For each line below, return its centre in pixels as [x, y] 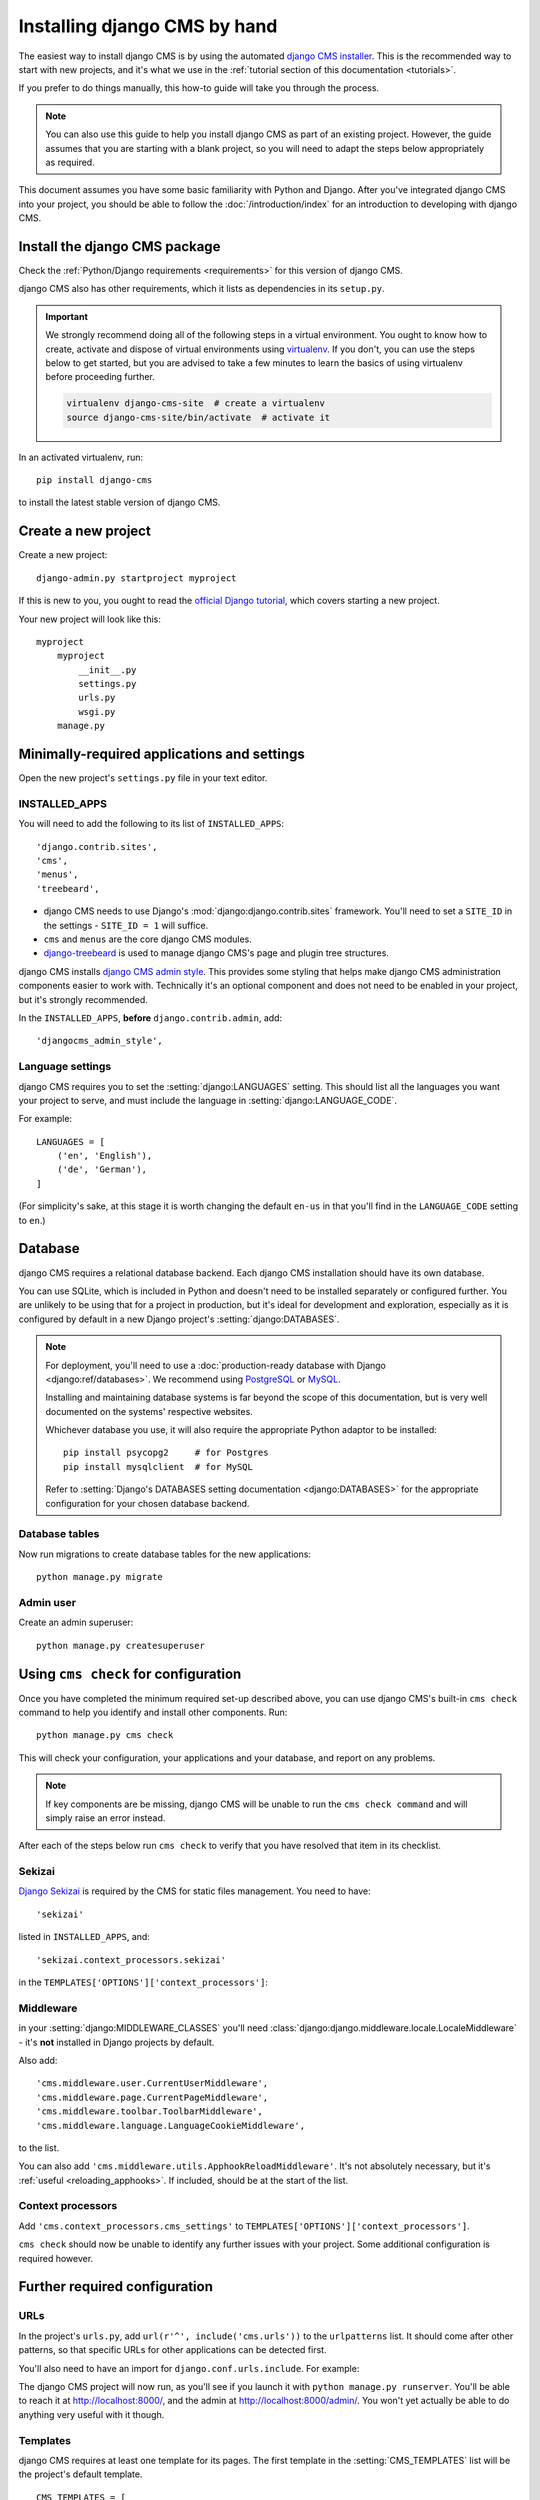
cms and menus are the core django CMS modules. [147, 939]
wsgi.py [97, 711]
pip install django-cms [94, 480]
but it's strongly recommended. [83, 999]
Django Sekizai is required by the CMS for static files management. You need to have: [194, 1891]
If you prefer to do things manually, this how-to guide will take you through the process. [199, 88]
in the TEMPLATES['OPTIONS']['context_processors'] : [143, 1982]
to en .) [32, 1220]
